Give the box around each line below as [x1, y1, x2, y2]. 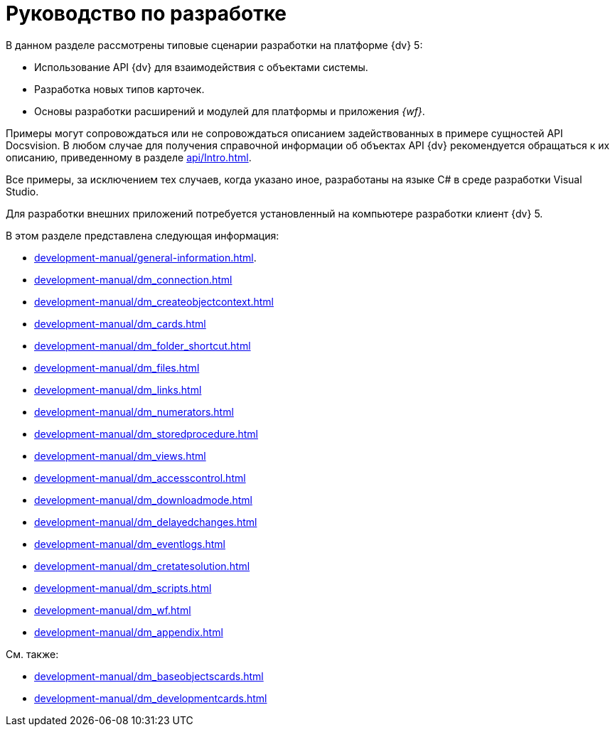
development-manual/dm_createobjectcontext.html [34, 295, 274, 308]
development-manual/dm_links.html [34, 383, 202, 396]
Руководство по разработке [6, 1, 287, 26]
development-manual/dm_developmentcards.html [34, 691, 267, 704]
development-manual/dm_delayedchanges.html [34, 515, 257, 528]
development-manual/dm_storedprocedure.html [34, 427, 258, 440]
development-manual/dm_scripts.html [34, 581, 212, 594]
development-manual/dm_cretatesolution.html [34, 559, 250, 572]
